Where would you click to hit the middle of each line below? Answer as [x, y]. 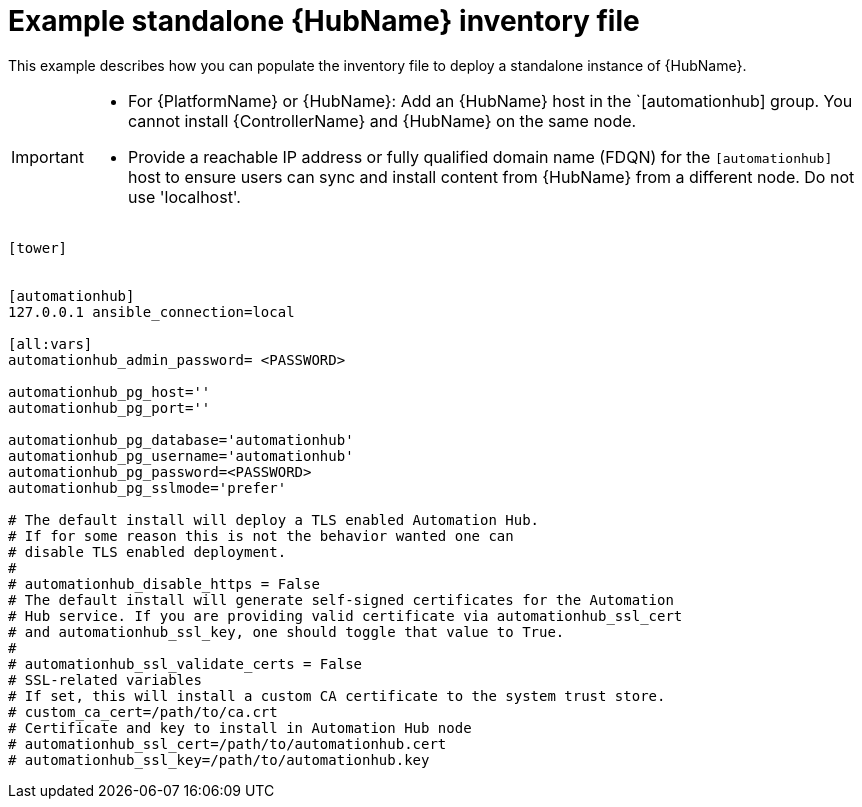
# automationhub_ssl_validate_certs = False [185, 663]
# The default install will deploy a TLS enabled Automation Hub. [274, 519]
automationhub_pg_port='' [109, 407]
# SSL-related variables [105, 679]
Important [47, 156]
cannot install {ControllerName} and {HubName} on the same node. [382, 120]
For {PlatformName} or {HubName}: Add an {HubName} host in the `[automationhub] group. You [490, 100]
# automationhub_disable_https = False [164, 583]
